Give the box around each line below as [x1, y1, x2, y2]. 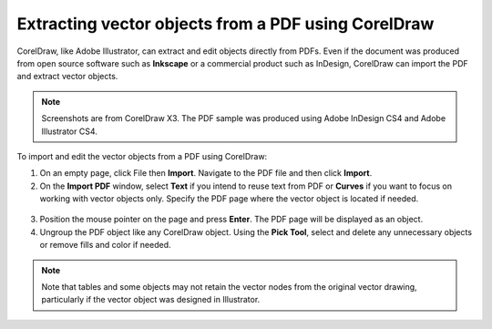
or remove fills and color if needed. [39, 240, 172, 251]
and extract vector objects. [16, 71, 118, 82]
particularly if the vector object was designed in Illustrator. [41, 294, 261, 305]
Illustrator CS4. [41, 126, 97, 137]
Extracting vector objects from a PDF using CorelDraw [16, 14, 435, 34]
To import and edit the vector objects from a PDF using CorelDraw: [16, 150, 268, 161]
